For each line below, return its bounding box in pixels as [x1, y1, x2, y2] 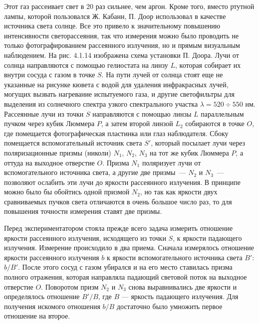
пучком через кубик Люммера [4, 118, 95, 129]
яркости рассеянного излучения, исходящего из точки [4, 232, 166, 243]
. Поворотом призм [41, 281, 99, 292]
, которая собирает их [175, 59, 241, 70]
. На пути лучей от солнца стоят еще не [101, 69, 223, 80]
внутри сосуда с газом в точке [4, 69, 95, 80]
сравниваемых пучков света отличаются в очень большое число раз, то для [4, 196, 232, 206]
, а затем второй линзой [101, 118, 173, 129]
